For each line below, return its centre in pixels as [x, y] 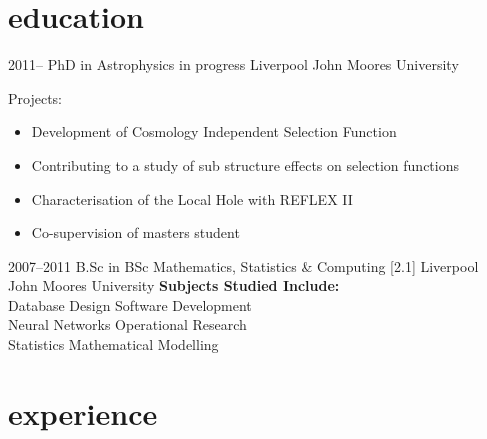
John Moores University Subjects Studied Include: [174, 285]
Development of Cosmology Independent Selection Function [214, 131]
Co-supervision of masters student [135, 232]
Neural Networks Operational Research [127, 324]
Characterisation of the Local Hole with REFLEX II [192, 198]
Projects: [35, 97]
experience [83, 412]
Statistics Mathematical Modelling [113, 344]
